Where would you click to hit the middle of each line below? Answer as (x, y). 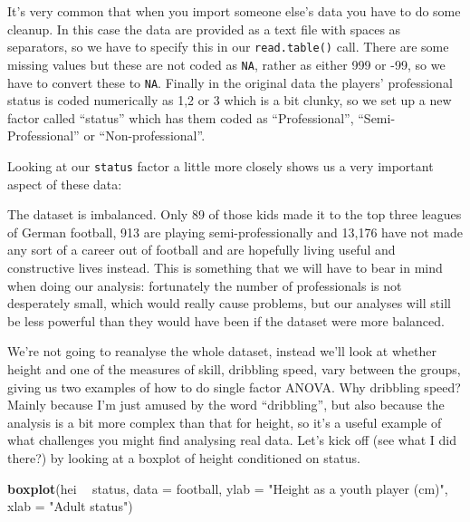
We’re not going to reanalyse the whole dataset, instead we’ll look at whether (222, 351)
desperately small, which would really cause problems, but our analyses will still (229, 303)
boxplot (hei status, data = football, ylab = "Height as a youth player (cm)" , (228, 488)
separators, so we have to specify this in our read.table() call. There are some (228, 47)
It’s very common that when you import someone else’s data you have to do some (234, 11)
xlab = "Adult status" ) (70, 506)
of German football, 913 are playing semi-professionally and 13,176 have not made (235, 232)
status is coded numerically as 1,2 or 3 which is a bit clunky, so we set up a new (230, 100)
